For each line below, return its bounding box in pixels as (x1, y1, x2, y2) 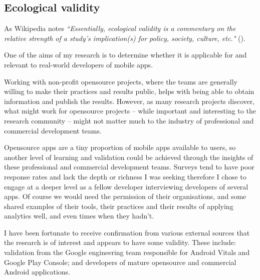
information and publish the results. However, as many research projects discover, (4, 95, 255, 106)
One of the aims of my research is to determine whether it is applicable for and (4, 49, 247, 60)
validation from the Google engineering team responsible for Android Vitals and (4, 247, 250, 257)
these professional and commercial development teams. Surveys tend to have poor (4, 161, 254, 172)
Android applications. (4, 266, 70, 277)
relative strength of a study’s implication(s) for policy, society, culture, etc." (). (4, 32, 245, 43)
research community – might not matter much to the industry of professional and (4, 115, 254, 125)
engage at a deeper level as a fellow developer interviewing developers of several (4, 181, 248, 191)
